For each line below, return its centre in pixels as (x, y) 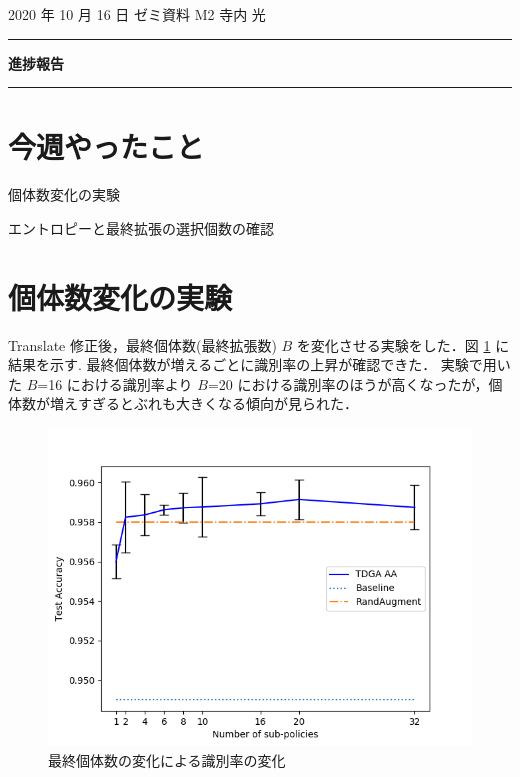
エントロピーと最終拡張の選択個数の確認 (141, 227)
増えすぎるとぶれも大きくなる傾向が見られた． (203, 403)
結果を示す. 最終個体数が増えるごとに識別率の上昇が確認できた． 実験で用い (259, 364)
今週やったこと (106, 146)
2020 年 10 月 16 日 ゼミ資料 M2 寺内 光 (137, 14)
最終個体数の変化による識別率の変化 (167, 759)
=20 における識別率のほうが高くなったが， (348, 383)
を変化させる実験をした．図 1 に (403, 344)
